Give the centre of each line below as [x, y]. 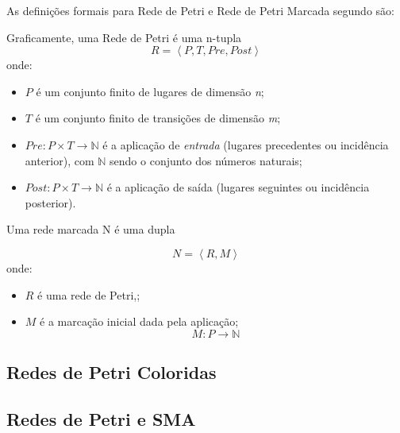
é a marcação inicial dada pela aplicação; [139, 321]
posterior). [50, 202]
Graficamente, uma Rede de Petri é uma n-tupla [124, 37]
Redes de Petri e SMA [101, 418]
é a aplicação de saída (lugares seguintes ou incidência [238, 187]
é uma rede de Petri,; [89, 294]
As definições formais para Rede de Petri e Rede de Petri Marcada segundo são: [200, 10]
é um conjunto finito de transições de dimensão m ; [158, 118]
